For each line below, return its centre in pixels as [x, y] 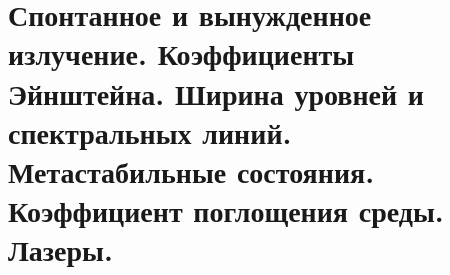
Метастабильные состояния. [191, 170]
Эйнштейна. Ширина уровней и [216, 92]
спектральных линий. [150, 131]
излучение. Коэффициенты [181, 53]
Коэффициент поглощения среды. [226, 210]
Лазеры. [60, 249]
